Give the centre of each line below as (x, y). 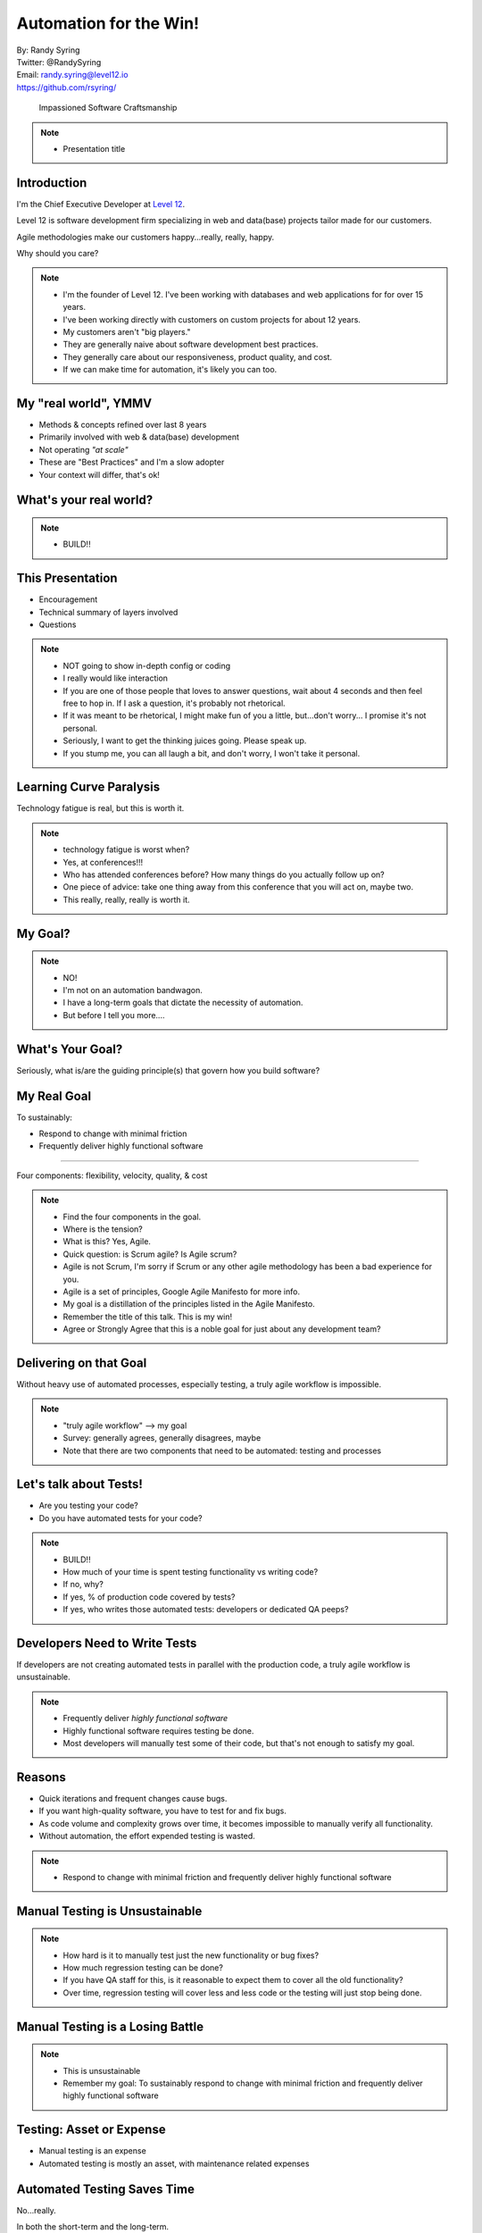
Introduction (52, 183)
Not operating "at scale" (83, 449)
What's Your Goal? (70, 1049)
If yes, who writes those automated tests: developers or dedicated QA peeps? (206, 1610)
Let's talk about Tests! (79, 1484)
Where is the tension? (103, 1229)
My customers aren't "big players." (127, 331)
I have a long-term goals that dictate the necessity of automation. (183, 1003)
